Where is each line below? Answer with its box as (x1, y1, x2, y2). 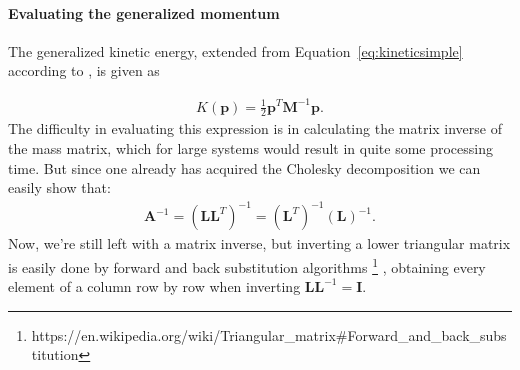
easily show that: (8, 177, 111, 198)
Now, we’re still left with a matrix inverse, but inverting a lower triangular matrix (8, 233, 511, 254)
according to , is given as (8, 60, 160, 81)
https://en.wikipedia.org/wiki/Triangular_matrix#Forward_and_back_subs (31, 324, 507, 345)
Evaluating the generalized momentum (8, 2, 280, 23)
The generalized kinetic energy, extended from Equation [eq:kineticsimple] (8, 40, 463, 61)
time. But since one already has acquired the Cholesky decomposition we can (8, 157, 481, 178)
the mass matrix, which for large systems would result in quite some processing (8, 137, 494, 158)
